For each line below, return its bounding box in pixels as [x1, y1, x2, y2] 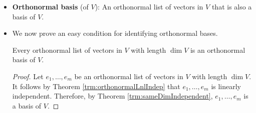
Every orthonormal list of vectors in [12, 44, 122, 55]
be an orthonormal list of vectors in [74, 71, 183, 81]
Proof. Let [12, 71, 44, 81]
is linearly [211, 81, 241, 91]
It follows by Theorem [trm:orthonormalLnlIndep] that [12, 81, 180, 91]
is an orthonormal [190, 44, 245, 55]
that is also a [211, 1, 252, 11]
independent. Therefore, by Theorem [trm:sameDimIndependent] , [12, 91, 213, 101]
